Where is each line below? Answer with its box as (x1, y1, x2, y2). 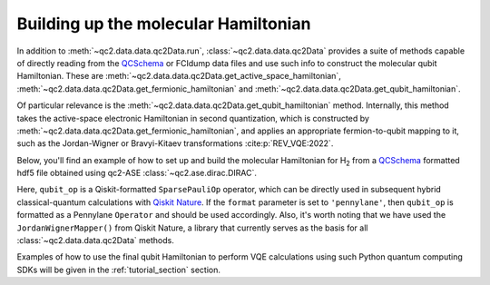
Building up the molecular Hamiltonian (16, 14, 311, 34)
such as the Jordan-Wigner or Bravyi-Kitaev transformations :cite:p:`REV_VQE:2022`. (16, 138, 334, 149)
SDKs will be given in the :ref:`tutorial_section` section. (16, 264, 221, 275)
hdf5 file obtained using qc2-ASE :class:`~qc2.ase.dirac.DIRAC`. (16, 168, 258, 179)
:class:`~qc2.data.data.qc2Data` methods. (16, 235, 174, 246)
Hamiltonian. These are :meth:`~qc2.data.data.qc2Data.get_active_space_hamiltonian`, (16, 71, 342, 82)
